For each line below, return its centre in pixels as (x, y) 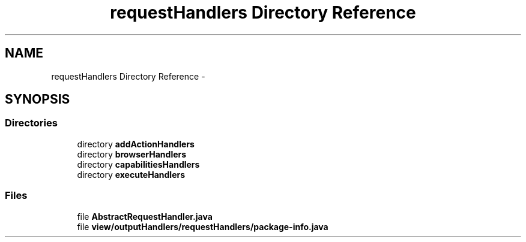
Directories (31, 123)
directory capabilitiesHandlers (138, 164)
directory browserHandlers (132, 154)
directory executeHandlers (131, 174)
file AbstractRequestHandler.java (145, 216)
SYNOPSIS (38, 99)
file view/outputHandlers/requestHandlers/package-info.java (203, 226)
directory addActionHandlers (136, 144)
